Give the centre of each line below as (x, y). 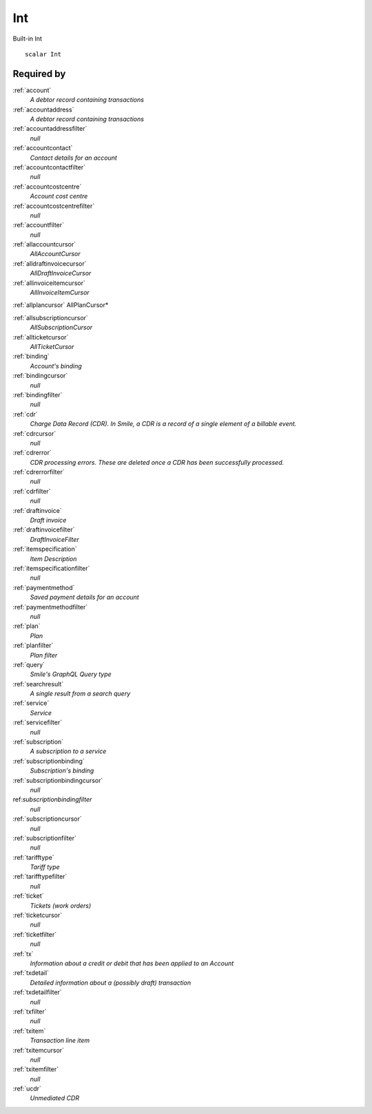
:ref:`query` (29, 664)
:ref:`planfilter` (33, 645)
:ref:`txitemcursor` (39, 1050)
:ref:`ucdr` (27, 1089)
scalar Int (43, 54)
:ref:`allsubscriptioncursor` (51, 317)
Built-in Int (28, 39)
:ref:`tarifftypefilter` (40, 876)
